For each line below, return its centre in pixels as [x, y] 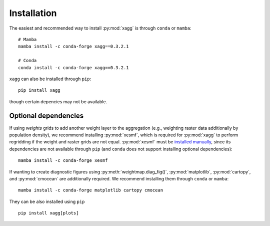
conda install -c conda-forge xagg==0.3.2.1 [74, 67]
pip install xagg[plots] [48, 213]
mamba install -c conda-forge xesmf [63, 161]
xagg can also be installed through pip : [50, 79]
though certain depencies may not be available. [58, 101]
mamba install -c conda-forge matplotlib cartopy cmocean [91, 190]
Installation [33, 13]
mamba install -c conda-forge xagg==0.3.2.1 [74, 47]
